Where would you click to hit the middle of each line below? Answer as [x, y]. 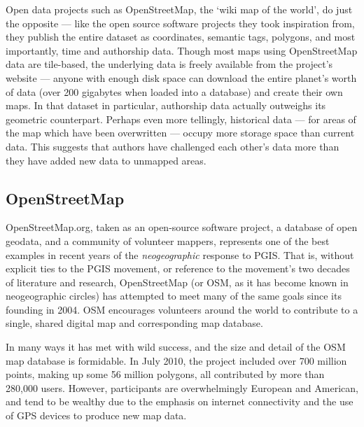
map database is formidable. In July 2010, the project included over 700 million [176, 360]
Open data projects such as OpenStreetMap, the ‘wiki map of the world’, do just [179, 9]
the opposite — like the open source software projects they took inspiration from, [180, 23]
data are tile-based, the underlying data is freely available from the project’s [169, 64]
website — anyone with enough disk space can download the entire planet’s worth [181, 77]
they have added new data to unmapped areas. [106, 160]
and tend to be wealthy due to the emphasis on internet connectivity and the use [180, 401]
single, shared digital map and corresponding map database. [134, 323]
